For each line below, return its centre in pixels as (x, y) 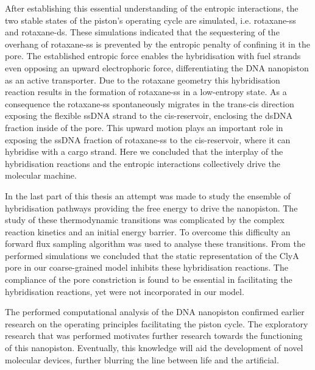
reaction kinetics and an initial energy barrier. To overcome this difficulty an (148, 231)
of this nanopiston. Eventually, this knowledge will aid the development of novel (154, 348)
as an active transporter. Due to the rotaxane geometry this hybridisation (143, 80)
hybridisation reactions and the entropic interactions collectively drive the (143, 163)
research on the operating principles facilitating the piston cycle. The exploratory (157, 323)
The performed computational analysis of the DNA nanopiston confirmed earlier (155, 312)
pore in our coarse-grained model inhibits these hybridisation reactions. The (147, 267)
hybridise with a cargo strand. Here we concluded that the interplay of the (144, 151)
